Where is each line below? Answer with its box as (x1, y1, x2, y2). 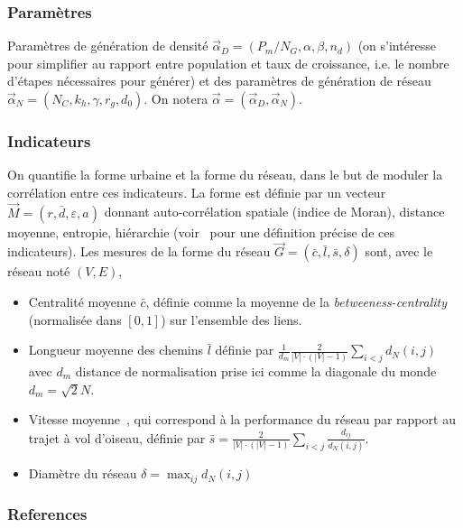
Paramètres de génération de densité (7, 36, 208, 55)
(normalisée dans (28, 310, 122, 329)
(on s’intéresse (357, 36, 436, 55)
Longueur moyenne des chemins (28, 340, 204, 359)
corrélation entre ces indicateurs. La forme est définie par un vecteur (7, 182, 386, 201)
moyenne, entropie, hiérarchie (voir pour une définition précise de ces (7, 222, 394, 241)
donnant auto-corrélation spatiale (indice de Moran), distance (104, 202, 445, 221)
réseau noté (7, 262, 70, 281)
